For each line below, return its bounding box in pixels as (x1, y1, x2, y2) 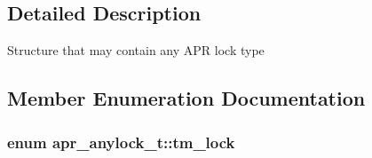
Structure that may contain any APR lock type (7, 41, 265, 59)
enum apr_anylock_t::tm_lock (7, 130, 235, 153)
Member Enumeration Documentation (7, 84, 366, 112)
